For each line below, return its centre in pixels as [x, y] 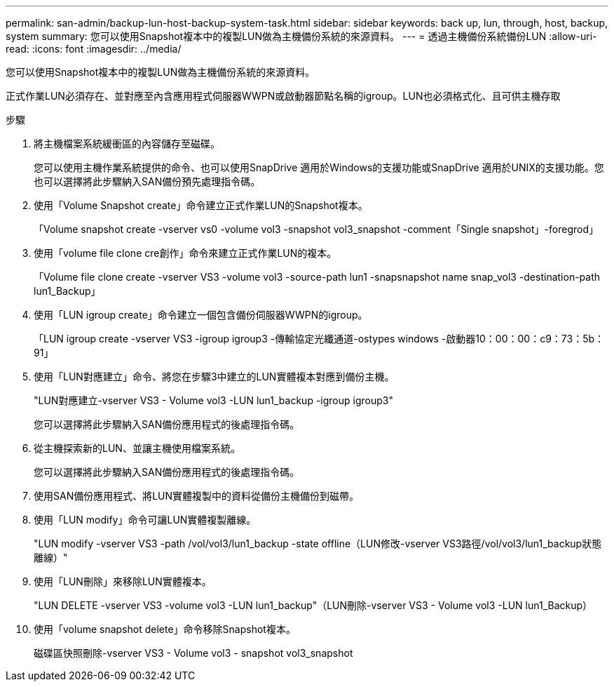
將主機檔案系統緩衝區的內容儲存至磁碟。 [127, 144]
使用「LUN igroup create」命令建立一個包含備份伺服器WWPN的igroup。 [201, 315]
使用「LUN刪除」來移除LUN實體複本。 [123, 581]
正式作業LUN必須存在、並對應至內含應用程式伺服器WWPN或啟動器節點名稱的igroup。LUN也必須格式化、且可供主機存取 [283, 96]
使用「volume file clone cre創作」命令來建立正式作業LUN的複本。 [185, 253]
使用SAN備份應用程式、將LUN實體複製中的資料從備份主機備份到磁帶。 [197, 496]
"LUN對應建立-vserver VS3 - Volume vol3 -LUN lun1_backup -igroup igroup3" [213, 400]
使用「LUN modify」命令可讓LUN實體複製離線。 [145, 520]
